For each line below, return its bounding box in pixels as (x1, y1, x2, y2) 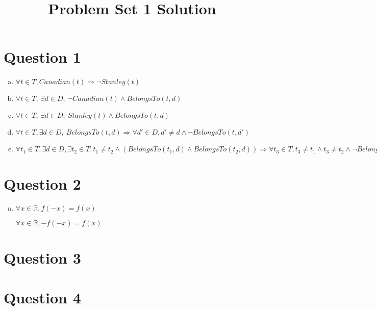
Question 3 (4, 247, 81, 268)
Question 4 (4, 287, 81, 307)
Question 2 (4, 173, 81, 194)
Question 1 (4, 46, 81, 67)
